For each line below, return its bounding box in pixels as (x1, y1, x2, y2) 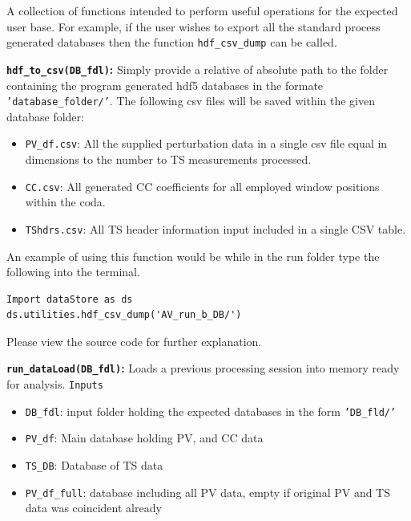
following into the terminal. (6, 263, 140, 280)
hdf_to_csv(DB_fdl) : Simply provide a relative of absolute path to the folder (6, 60, 389, 77)
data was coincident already (25, 499, 162, 516)
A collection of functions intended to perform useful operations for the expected (6, 2, 398, 18)
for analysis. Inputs (6, 376, 103, 393)
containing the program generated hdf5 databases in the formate (6, 76, 324, 93)
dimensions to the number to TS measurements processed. (25, 151, 312, 167)
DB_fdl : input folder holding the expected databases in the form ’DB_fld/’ (25, 402, 397, 419)
